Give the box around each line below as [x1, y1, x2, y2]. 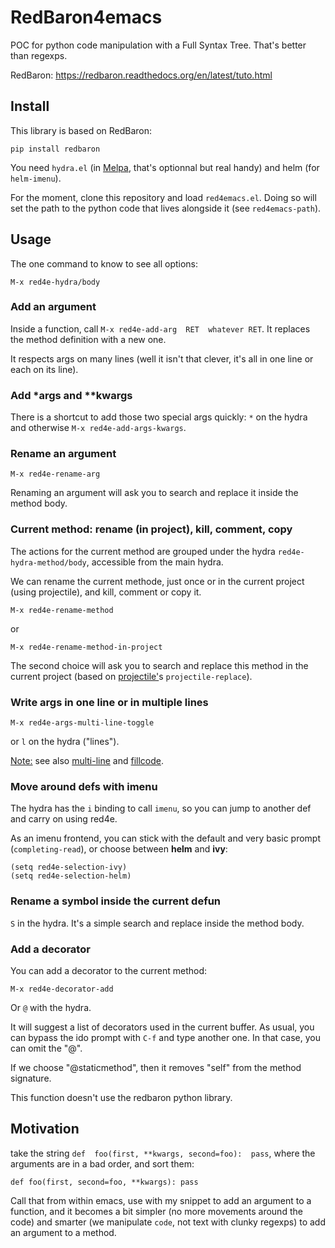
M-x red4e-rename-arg [10, 469, 101, 480]
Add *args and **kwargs [10, 388, 133, 402]
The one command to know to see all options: [10, 257, 199, 270]
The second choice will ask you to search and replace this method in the [10, 659, 309, 671]
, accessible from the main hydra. [86, 556, 224, 568]
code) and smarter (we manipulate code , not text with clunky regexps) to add [10, 1216, 326, 1228]
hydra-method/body [10, 557, 87, 568]
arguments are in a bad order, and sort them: [10, 1157, 195, 1170]
